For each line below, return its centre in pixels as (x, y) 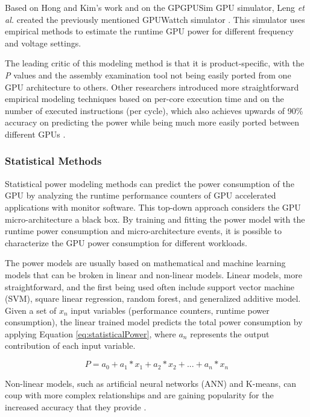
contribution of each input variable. (70, 345)
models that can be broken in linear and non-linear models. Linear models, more (153, 274)
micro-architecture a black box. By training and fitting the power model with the (155, 219)
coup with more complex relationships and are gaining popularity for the (139, 395)
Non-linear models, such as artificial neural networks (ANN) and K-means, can (151, 383)
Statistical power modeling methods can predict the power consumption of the (150, 183)
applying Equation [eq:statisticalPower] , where (90, 333)
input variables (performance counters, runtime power (170, 310)
